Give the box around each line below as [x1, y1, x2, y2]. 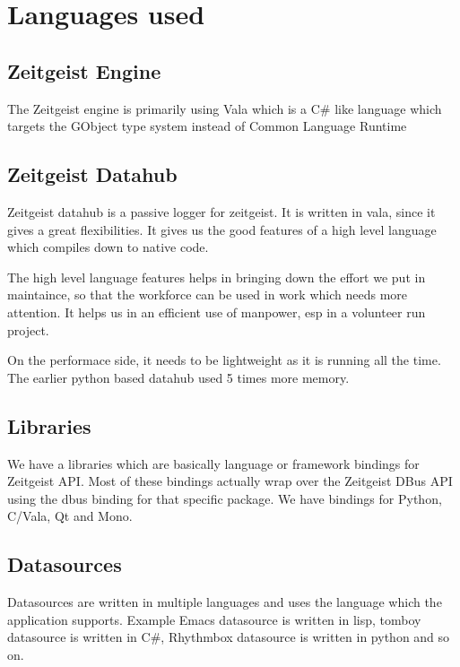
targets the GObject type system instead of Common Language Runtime [7, 117, 407, 135]
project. [7, 320, 49, 339]
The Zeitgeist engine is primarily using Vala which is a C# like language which [7, 99, 442, 117]
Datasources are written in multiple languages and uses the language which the [7, 593, 442, 611]
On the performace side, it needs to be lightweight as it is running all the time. [7, 351, 441, 369]
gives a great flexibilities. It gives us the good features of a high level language [7, 220, 437, 238]
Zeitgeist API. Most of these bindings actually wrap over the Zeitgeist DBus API [7, 472, 453, 490]
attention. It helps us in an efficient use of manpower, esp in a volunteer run [7, 302, 426, 321]
